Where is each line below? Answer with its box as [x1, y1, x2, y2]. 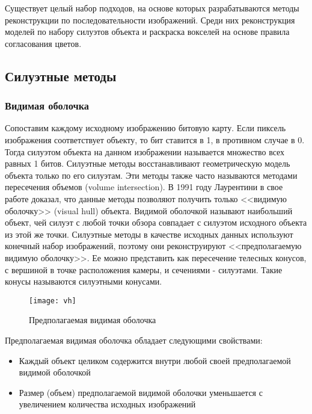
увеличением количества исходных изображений [19, 398, 196, 410]
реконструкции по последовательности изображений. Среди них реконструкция [5, 13, 295, 26]
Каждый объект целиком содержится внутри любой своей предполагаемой [19, 354, 291, 366]
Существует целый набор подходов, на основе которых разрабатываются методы [5, 2, 299, 14]
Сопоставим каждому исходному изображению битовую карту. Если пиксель [5, 122, 286, 134]
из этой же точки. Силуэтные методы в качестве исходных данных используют [5, 227, 293, 240]
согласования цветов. [5, 37, 82, 49]
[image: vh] [29, 296, 76, 305]
